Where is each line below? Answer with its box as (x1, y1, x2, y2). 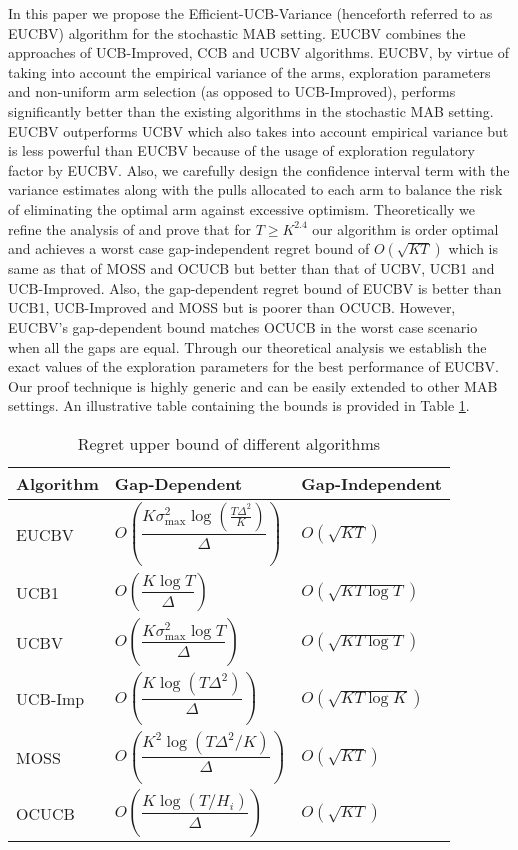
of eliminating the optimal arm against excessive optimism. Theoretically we (8, 198, 476, 219)
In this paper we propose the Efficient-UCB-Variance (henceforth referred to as (8, 3, 493, 23)
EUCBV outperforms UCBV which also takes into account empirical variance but (8, 120, 509, 141)
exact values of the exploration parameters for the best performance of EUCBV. (8, 356, 499, 377)
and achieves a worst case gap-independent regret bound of (8, 238, 370, 259)
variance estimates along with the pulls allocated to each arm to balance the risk (8, 179, 503, 200)
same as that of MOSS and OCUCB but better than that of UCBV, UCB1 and (8, 258, 495, 279)
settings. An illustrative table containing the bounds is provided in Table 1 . (8, 395, 470, 416)
